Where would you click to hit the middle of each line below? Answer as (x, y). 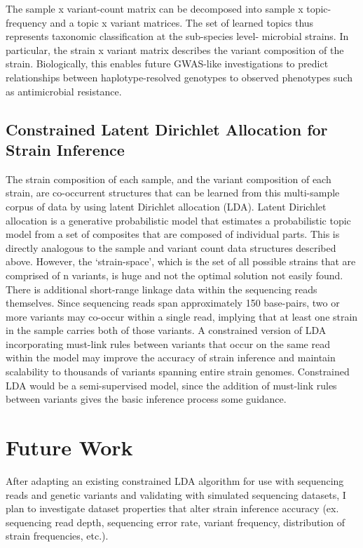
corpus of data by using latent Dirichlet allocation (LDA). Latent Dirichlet (166, 206)
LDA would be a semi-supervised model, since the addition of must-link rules (171, 385)
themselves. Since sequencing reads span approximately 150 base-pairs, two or (173, 303)
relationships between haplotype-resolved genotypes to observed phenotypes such (179, 77)
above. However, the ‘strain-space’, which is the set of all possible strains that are (181, 261)
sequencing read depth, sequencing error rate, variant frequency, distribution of (175, 522)
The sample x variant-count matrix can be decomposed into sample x (155, 8)
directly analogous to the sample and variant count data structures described (171, 247)
